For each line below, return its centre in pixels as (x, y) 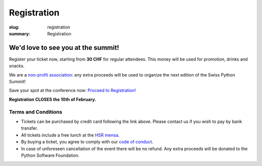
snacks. (17, 66)
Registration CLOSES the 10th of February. (53, 99)
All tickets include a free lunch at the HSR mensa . (70, 135)
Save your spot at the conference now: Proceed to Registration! (72, 91)
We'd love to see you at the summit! (64, 48)
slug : (14, 27)
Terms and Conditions (36, 112)
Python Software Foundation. (50, 155)
